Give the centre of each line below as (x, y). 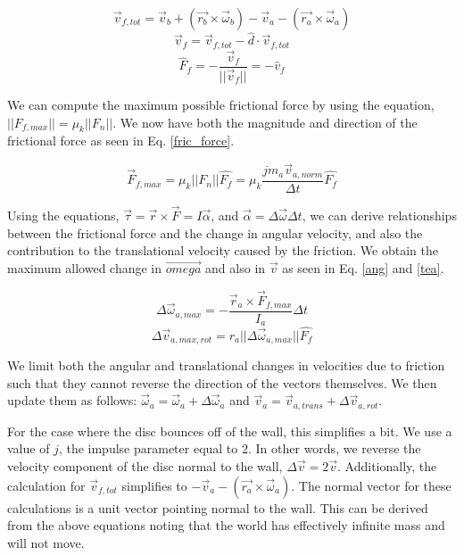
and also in (236, 267)
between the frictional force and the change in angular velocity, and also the (215, 232)
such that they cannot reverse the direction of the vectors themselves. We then (222, 382)
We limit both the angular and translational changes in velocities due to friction (226, 365)
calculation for (46, 485)
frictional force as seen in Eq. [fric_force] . (121, 141)
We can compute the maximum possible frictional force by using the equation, (221, 105)
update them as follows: (72, 400)
